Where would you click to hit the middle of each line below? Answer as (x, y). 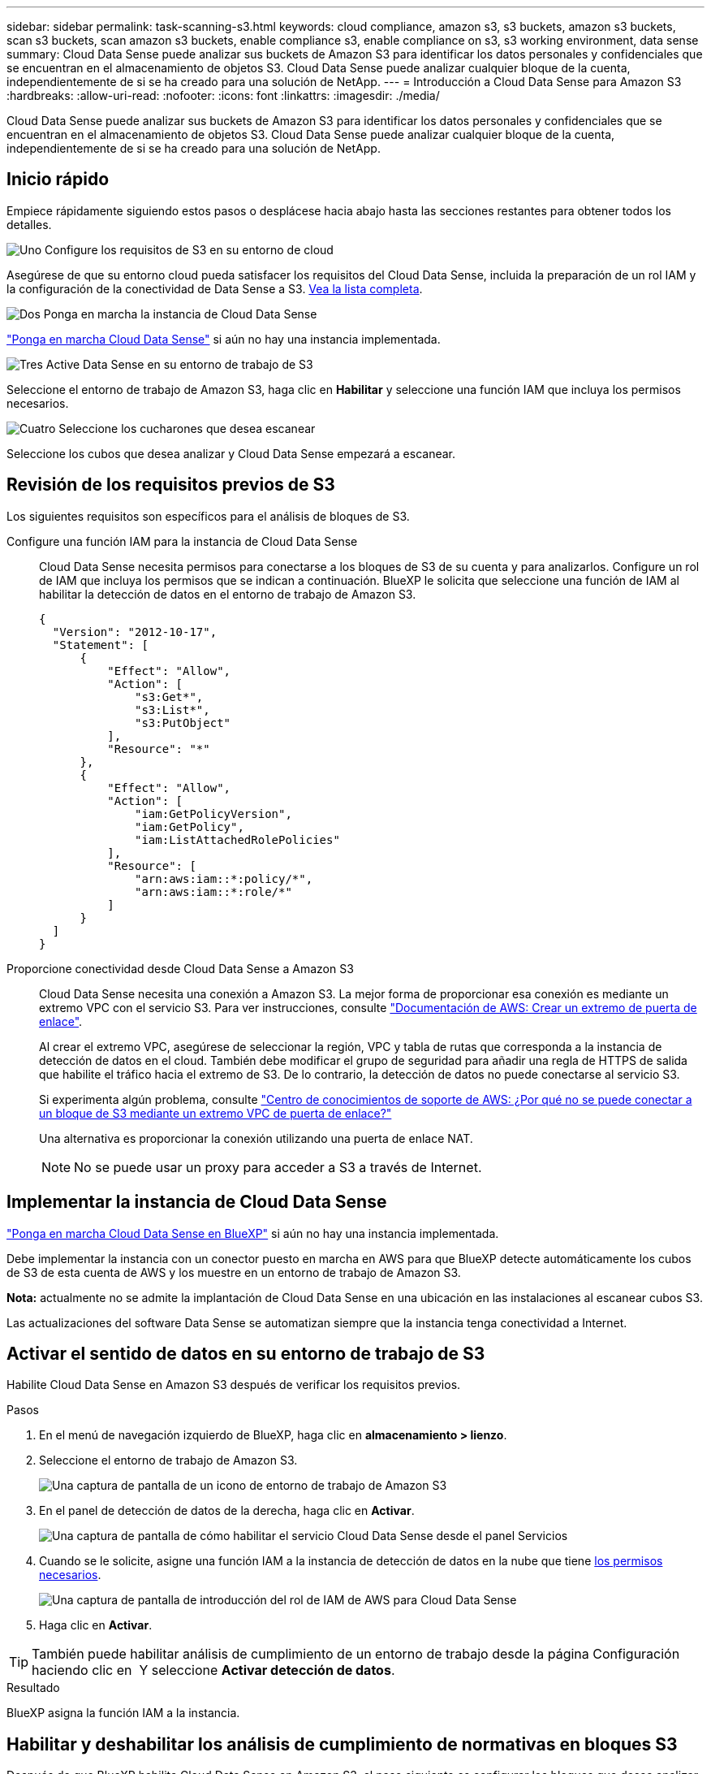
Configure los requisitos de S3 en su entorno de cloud (189, 249)
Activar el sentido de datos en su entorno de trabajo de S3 (246, 1353)
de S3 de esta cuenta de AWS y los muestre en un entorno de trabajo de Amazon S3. (234, 1272)
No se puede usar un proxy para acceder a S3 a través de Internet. (278, 1167)
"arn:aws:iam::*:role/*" (213, 891)
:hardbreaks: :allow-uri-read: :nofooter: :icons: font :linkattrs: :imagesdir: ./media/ (223, 95)
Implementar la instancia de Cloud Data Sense (197, 1202)
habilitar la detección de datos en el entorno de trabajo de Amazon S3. (228, 594)
